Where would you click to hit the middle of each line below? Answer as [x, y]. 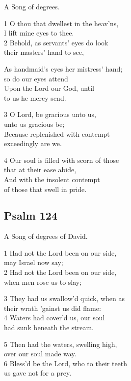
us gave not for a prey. [38, 373]
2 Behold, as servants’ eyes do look [56, 42]
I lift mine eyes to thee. [39, 33]
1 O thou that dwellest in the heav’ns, [61, 23]
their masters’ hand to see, [44, 52]
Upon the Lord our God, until [49, 88]
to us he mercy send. [35, 97]
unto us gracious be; [34, 124]
